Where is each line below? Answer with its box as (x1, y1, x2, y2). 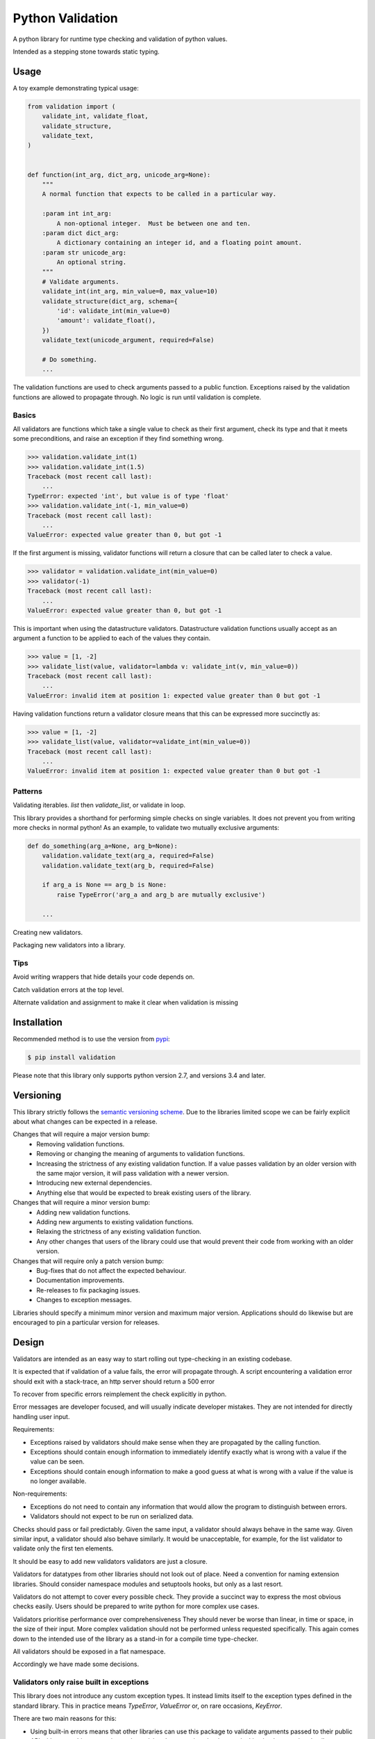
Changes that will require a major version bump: (12, 1130, 151, 1139)
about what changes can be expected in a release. (12, 1117, 158, 1126)
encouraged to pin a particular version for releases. (12, 1318, 160, 1327)
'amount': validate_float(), (56, 316, 156, 325)
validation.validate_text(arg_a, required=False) (42, 852, 215, 860)
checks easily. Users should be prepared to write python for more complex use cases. (12, 1602, 260, 1610)
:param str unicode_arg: (42, 248, 127, 257)
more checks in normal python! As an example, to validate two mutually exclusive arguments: (12, 823, 280, 831)
